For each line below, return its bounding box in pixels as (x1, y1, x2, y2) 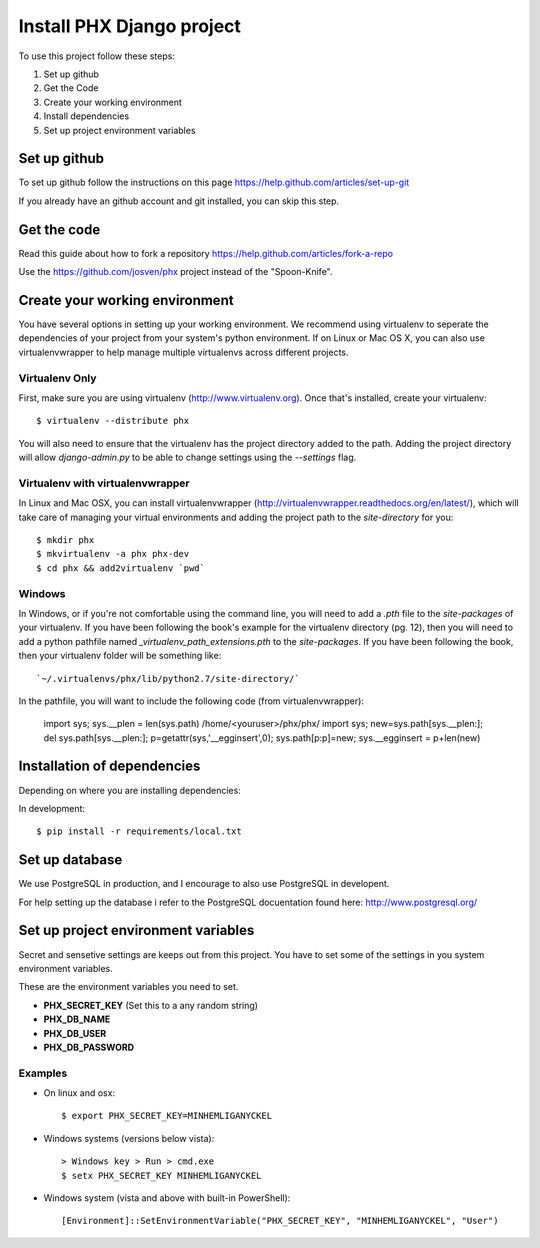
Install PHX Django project (18, 15, 242, 37)
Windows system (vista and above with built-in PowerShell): (43, 1192, 291, 1204)
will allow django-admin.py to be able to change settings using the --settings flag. (18, 451, 357, 464)
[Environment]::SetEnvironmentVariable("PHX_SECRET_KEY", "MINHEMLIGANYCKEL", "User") (61, 1215, 499, 1227)
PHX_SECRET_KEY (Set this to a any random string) (43, 999, 259, 1011)
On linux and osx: (43, 1087, 115, 1099)
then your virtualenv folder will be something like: (18, 650, 222, 662)
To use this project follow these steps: (18, 50, 175, 62)
